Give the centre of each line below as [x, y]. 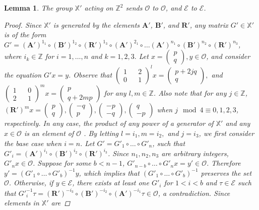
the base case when [33, 143]
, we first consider [226, 133]
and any [238, 123]
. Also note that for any [190, 93]
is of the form [25, 34]
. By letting [101, 133]
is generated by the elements [96, 24]
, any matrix [209, 24]
